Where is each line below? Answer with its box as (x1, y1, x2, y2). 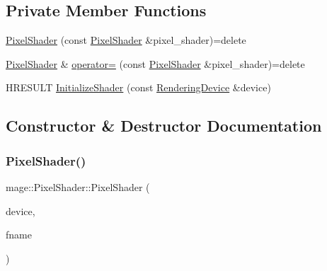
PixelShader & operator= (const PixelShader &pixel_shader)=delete (6, 56, 305, 71)
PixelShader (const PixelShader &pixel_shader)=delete (6, 33, 246, 47)
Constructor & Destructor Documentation (6, 115, 322, 137)
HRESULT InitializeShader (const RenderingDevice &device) (6, 80, 271, 95)
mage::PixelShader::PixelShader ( (6, 179, 150, 194)
